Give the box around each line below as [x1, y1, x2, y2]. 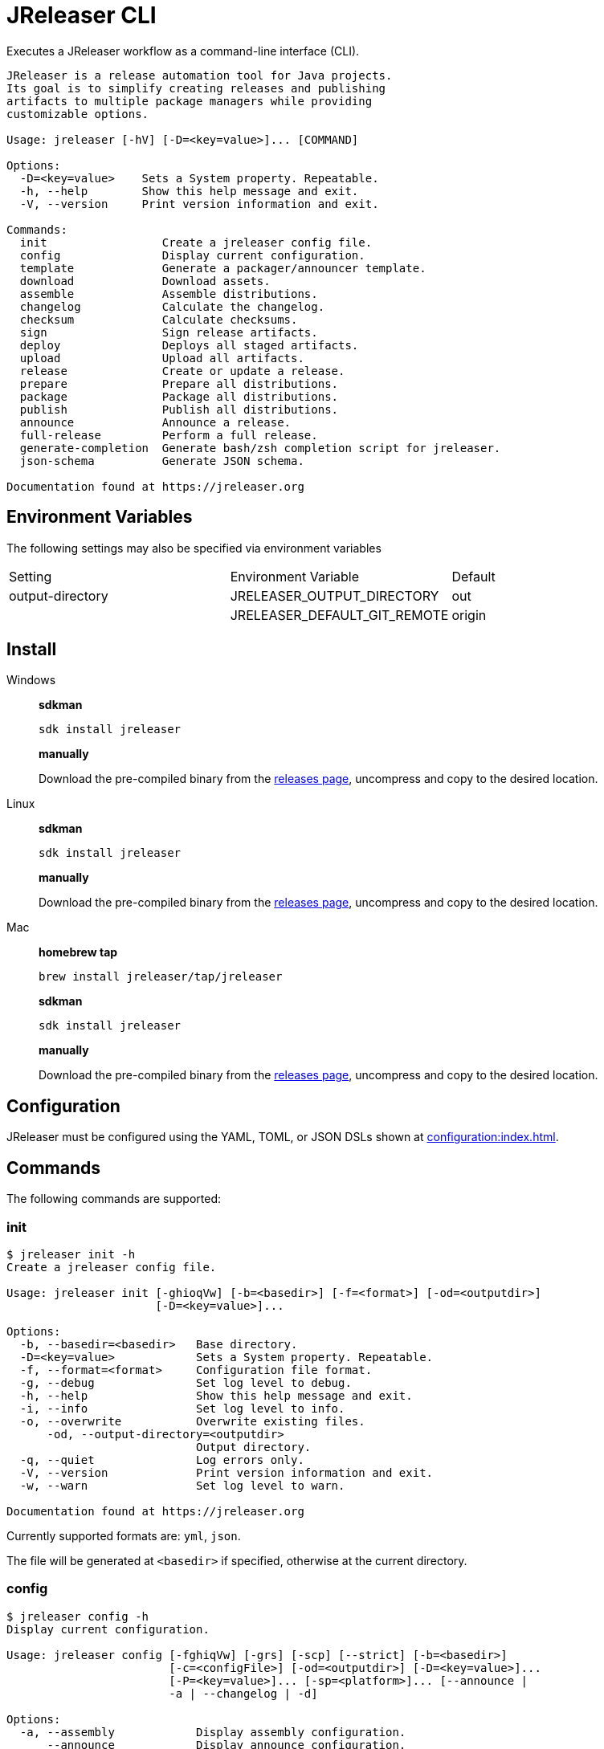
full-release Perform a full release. [19, 428, 318, 442]
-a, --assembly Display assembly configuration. [19, 1725, 406, 1739]
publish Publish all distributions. [19, 402, 339, 416]
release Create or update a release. [19, 364, 345, 377]
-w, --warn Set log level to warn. [19, 1478, 345, 1492]
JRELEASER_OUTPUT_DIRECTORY [230, 587, 439, 604]
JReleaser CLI [6, 2, 157, 29]
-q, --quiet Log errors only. [19, 1453, 304, 1466]
